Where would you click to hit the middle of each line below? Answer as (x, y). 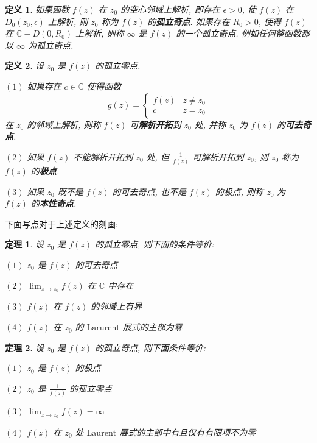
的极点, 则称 (239, 191)
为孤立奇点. (51, 45)
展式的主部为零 (152, 327)
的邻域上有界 (117, 306)
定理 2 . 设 (24, 347)
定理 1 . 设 (24, 244)
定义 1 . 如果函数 (37, 9)
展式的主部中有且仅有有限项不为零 (188, 432)
